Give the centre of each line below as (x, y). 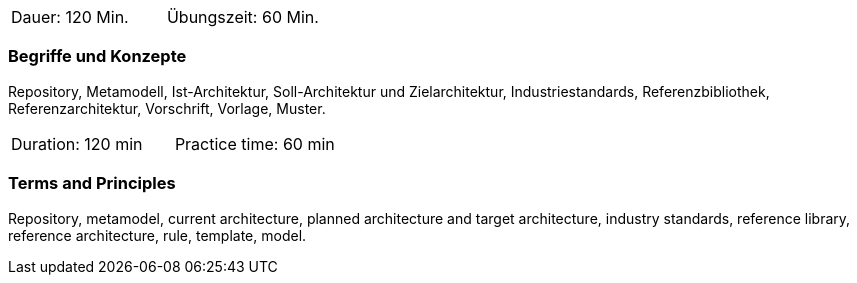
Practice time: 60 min (254, 143)
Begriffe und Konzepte (97, 56)
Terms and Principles (92, 183)
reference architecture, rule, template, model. (157, 235)
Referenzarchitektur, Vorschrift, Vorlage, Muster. (167, 108)
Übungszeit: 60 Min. (242, 17)
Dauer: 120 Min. (70, 17)
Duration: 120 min (77, 143)
